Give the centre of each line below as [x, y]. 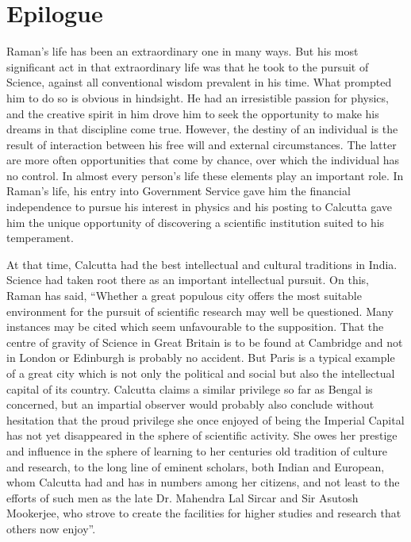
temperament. [40, 238]
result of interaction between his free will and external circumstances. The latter [202, 144]
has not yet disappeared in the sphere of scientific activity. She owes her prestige [202, 435]
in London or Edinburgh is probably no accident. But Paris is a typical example [201, 357]
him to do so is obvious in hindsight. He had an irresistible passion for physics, [198, 97]
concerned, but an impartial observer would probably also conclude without [190, 404]
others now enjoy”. [51, 528]
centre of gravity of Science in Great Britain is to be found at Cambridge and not [205, 342]
